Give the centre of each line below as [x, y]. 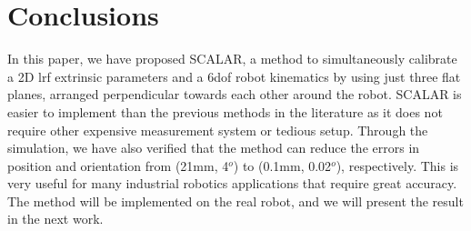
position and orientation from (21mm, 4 [118, 165]
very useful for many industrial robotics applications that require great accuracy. [232, 183]
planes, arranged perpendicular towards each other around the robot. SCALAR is [235, 94]
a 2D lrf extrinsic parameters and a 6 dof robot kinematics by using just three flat [234, 76]
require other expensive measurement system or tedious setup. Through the [218, 130]
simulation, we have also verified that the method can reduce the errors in [214, 148]
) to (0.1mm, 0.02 [282, 165]
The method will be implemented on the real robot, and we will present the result [235, 201]
